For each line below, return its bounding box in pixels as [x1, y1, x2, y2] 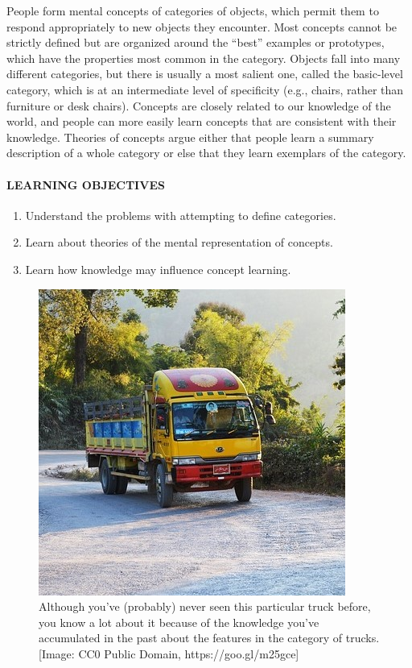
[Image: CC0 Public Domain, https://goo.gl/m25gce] [39, 645, 299, 662]
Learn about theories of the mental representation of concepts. [25, 234, 333, 251]
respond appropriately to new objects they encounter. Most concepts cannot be [6, 18, 398, 35]
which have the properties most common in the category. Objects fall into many [6, 49, 401, 66]
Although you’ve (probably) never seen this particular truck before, [39, 598, 371, 615]
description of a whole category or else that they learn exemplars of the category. [6, 144, 406, 161]
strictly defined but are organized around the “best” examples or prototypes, [6, 34, 385, 51]
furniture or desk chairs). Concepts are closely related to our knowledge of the [6, 97, 391, 114]
